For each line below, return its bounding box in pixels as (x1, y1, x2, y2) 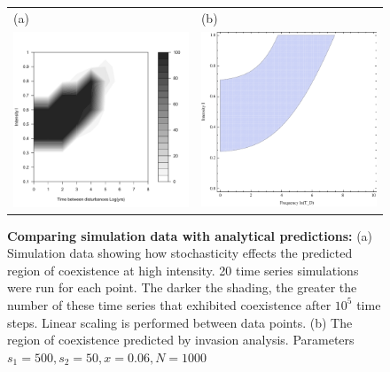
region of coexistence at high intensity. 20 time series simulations (7, 260, 359, 279)
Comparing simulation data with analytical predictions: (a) (7, 226, 373, 244)
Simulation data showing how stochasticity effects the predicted (7, 244, 353, 262)
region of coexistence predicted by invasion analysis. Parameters (7, 330, 355, 349)
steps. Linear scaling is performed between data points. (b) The (7, 313, 353, 331)
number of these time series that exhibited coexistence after (7, 295, 331, 314)
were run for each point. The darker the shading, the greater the (7, 278, 357, 297)
